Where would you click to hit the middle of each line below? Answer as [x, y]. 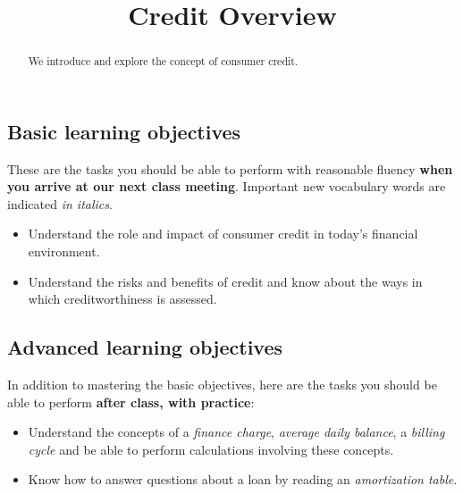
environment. [64, 251]
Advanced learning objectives [145, 347]
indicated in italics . [60, 203]
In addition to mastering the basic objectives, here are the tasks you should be [222, 384]
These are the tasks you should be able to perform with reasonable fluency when [230, 168]
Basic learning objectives [124, 131]
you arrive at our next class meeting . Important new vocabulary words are [227, 186]
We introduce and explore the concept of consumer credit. [163, 61]
